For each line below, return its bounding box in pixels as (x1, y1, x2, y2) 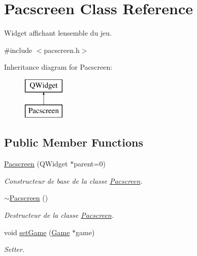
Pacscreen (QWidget (4, 158, 68, 169)
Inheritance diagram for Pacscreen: (4, 62, 113, 72)
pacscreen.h (44, 44, 80, 55)
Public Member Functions (4, 134, 143, 150)
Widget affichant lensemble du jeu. (4, 27, 112, 38)
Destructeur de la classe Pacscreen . (4, 210, 114, 220)
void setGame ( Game (4, 226, 70, 237)
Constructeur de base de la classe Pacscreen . (4, 175, 143, 186)
